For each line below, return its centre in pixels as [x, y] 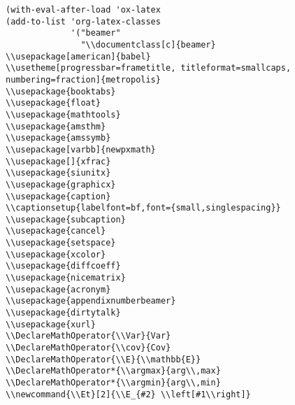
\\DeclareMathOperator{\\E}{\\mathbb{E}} [103, 359]
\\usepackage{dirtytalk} [63, 313]
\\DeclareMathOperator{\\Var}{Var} [88, 336]
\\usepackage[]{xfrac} [58, 161]
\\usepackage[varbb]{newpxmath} [81, 149]
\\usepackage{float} [53, 103]
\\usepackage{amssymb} [58, 138]
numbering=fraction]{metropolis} [83, 79]
